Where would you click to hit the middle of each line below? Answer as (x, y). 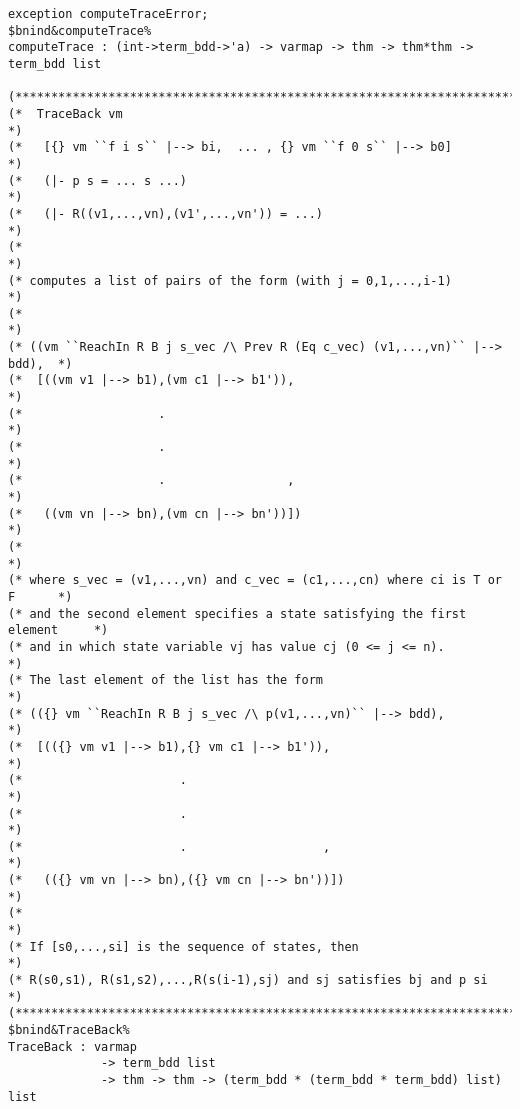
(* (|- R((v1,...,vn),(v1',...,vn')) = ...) (165, 213)
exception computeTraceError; (108, 14)
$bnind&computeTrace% (80, 30)
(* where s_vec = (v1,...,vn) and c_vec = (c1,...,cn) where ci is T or (255, 580)
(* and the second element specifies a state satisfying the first (237, 613)
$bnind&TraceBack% (69, 1030)
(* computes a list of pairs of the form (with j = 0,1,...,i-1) (230, 280)
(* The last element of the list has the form (165, 680)
